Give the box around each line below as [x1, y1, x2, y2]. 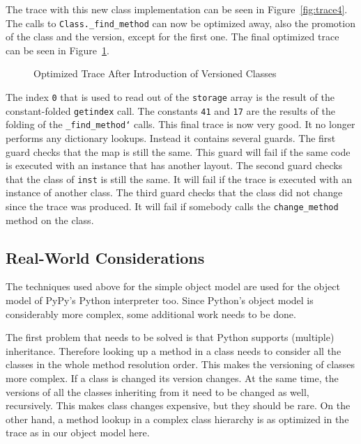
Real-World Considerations [6, 246, 205, 268]
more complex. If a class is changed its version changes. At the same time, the [6, 371, 339, 386]
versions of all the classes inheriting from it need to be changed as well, [6, 384, 309, 399]
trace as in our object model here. [6, 425, 150, 440]
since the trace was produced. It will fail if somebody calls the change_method [6, 199, 339, 214]
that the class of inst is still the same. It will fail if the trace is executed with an [6, 171, 352, 186]
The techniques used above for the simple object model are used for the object [6, 279, 340, 294]
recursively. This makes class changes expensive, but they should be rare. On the [6, 398, 351, 413]
